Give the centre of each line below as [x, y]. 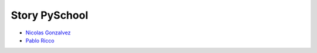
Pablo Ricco [40, 40]
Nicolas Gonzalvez [48, 33]
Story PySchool [49, 15]
